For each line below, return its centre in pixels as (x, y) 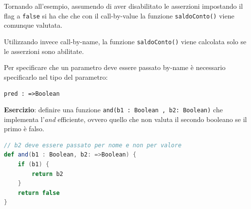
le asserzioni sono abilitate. (44, 51)
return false (39, 193)
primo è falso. (24, 129)
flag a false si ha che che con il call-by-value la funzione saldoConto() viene (119, 15)
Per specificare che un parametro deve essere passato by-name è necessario (115, 67)
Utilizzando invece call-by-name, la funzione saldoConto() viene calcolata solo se (125, 41)
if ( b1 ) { (34, 164)
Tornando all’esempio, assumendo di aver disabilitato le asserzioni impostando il (124, 6)
